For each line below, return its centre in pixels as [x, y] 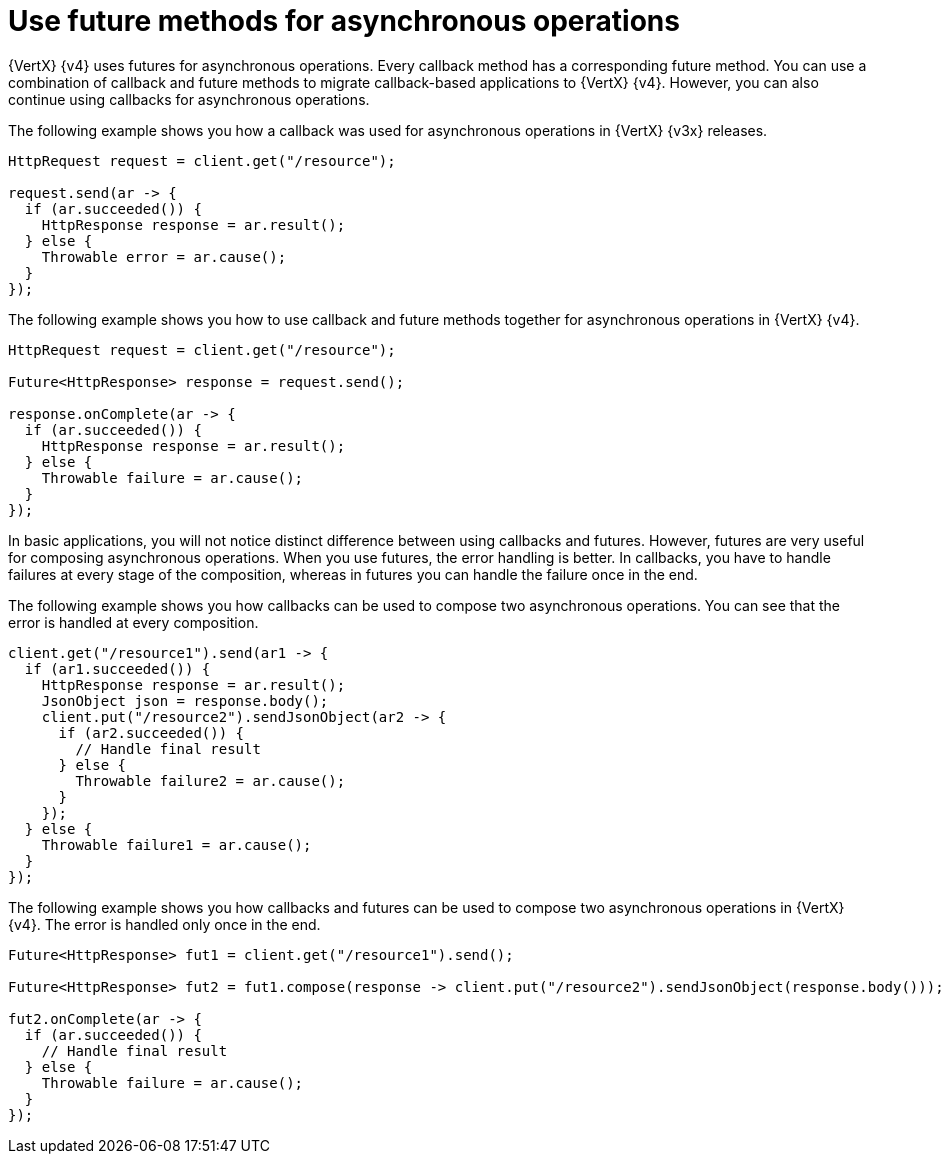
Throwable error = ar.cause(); [164, 256]
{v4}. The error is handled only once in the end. [164, 924]
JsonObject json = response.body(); [185, 700]
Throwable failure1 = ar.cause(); [176, 844]
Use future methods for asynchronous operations [344, 21]
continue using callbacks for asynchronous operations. [189, 99]
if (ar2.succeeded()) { [151, 732]
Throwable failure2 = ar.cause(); [210, 780]
